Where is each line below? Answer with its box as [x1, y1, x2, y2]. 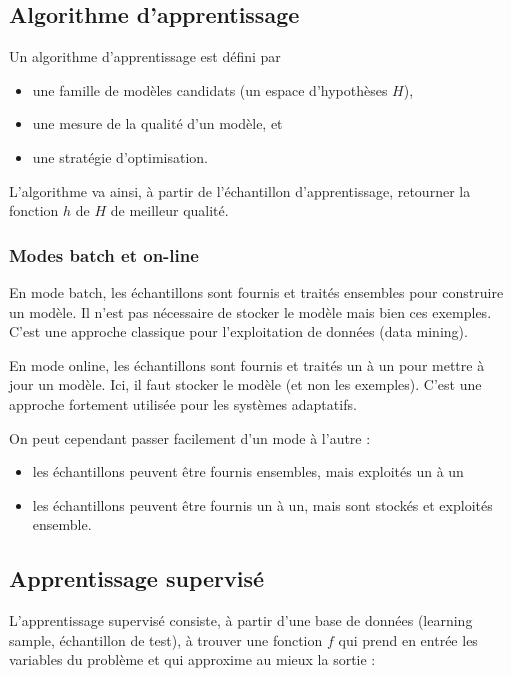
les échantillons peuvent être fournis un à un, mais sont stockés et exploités [32, 494, 493, 515]
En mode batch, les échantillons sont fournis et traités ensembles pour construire [9, 281, 504, 302]
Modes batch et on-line [9, 242, 199, 267]
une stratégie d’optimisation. [32, 146, 209, 167]
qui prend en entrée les [338, 629, 478, 650]
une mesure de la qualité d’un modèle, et [32, 113, 283, 134]
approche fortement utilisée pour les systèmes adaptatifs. [9, 393, 357, 414]
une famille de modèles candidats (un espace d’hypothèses [32, 79, 388, 100]
